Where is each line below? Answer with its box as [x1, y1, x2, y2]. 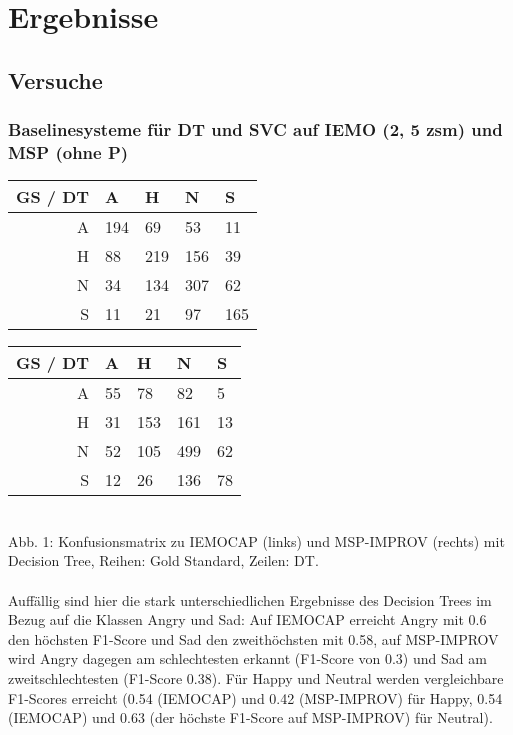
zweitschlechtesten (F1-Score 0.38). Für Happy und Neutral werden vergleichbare [8, 668, 504, 689]
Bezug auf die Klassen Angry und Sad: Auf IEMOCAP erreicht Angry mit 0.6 [8, 609, 487, 630]
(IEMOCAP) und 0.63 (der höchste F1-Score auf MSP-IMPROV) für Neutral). [8, 707, 493, 728]
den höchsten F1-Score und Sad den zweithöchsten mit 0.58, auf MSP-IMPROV [8, 628, 499, 649]
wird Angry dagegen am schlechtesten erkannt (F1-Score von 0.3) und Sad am [8, 648, 487, 669]
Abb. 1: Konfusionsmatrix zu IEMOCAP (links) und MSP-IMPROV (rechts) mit [8, 530, 505, 551]
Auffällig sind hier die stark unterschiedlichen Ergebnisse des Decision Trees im [8, 589, 492, 610]
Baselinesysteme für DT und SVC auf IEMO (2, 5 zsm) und [8, 117, 503, 142]
